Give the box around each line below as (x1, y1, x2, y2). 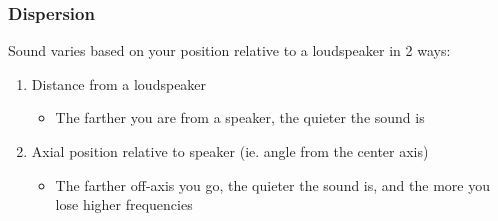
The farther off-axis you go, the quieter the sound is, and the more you (55, 174, 490, 195)
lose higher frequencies (55, 194, 193, 215)
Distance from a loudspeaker (31, 73, 207, 94)
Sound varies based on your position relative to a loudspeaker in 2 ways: (8, 40, 451, 61)
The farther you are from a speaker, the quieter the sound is (55, 107, 425, 128)
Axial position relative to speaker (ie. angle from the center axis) (31, 141, 429, 161)
